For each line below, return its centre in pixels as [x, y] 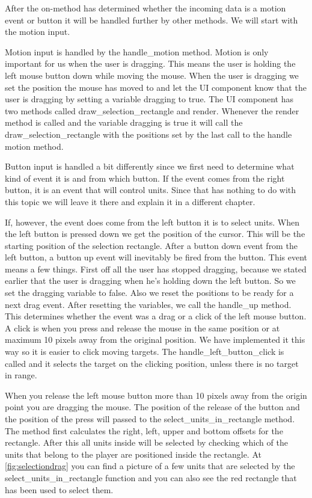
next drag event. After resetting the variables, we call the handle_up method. [148, 304]
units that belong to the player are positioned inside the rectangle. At [133, 454]
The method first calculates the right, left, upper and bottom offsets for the [144, 430]
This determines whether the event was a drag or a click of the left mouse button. [156, 316]
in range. [21, 375]
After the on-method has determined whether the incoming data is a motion [145, 8]
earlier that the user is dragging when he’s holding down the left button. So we [150, 281]
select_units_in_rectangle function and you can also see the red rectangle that [151, 477]
